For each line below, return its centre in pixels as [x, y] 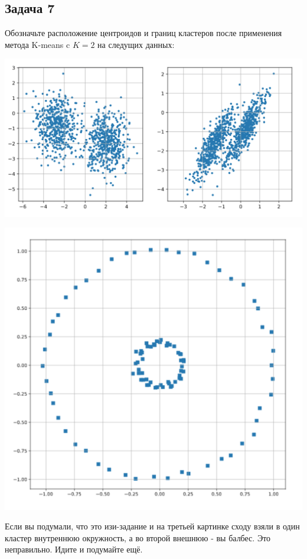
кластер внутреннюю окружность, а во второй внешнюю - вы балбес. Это [138, 537]
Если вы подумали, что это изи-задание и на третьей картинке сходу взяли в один [152, 526]
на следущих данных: [136, 44]
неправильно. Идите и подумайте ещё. [74, 549]
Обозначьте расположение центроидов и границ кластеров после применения [143, 33]
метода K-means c [37, 44]
